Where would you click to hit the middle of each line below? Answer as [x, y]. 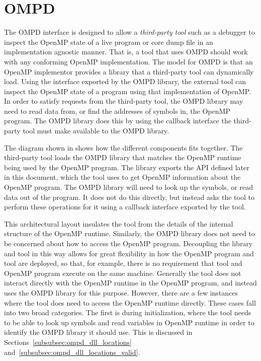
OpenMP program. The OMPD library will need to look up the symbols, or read [128, 187]
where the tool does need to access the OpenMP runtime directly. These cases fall [130, 302]
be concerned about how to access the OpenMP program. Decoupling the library [128, 243]
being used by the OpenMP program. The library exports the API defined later [127, 167]
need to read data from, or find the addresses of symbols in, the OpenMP [117, 111]
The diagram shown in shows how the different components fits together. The [123, 147]
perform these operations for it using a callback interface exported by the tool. [125, 207]
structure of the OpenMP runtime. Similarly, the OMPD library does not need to [129, 233]
